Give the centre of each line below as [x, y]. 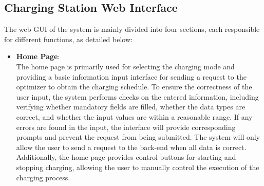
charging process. [43, 177]
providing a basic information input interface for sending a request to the [131, 76]
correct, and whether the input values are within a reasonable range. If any [134, 116]
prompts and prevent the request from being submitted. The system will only [138, 137]
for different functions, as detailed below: [68, 39]
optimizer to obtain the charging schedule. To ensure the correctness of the [134, 87]
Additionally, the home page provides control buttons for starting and [126, 157]
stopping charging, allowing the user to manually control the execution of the [138, 167]
